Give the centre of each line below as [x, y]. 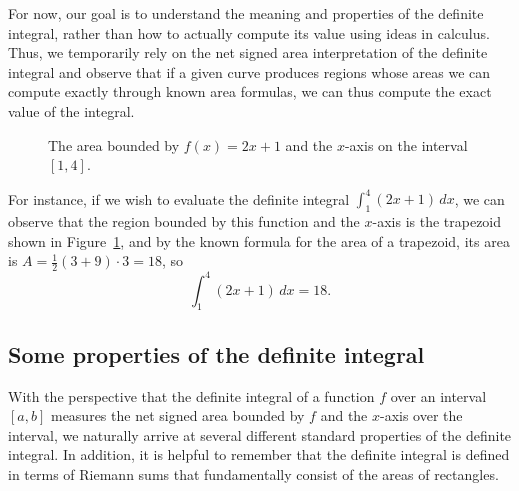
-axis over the [421, 415]
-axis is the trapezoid [437, 221]
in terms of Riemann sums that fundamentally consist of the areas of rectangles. [253, 473]
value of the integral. [71, 110]
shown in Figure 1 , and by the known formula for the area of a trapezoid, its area [259, 240]
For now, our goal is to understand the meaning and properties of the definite [246, 13]
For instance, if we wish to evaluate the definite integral [179, 198]
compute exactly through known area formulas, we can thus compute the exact [250, 91]
